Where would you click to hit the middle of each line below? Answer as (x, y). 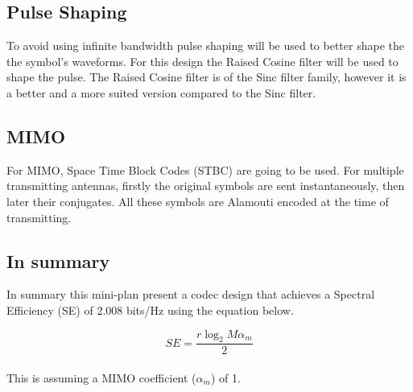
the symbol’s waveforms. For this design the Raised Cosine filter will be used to (202, 61)
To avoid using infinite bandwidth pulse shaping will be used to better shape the (205, 45)
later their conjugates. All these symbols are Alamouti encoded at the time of (198, 201)
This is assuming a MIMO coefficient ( (101, 377)
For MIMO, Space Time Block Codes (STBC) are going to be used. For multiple (205, 169)
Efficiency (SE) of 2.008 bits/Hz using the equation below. (150, 309)
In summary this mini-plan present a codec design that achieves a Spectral (191, 294)
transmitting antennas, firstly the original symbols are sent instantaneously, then (206, 186)
